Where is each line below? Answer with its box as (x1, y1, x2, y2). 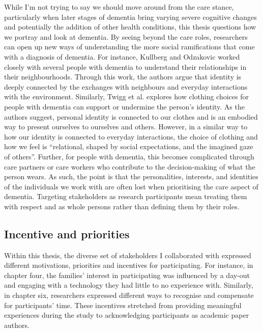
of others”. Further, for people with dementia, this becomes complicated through (4, 151, 254, 161)
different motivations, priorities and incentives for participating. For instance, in (4, 260, 253, 270)
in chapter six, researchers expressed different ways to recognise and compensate (4, 290, 254, 300)
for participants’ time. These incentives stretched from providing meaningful (4, 299, 242, 310)
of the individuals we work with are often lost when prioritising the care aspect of (4, 181, 258, 191)
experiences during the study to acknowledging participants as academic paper (4, 310, 249, 320)
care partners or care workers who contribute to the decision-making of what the (4, 161, 255, 172)
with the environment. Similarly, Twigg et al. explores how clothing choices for (4, 91, 249, 102)
